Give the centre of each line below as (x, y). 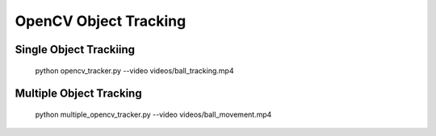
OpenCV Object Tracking (101, 21)
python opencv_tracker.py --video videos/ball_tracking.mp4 (134, 70)
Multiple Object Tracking (78, 94)
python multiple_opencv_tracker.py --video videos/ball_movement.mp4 (153, 114)
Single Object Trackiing (75, 49)
